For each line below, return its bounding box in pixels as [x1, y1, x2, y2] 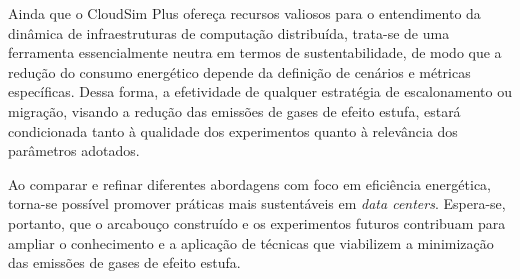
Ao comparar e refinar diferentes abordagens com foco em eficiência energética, [8, 173, 491, 194]
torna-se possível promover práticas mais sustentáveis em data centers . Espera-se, [8, 193, 506, 214]
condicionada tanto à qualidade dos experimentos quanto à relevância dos [8, 120, 458, 141]
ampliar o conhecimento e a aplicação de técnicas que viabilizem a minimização [8, 232, 494, 253]
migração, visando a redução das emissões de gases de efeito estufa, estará [8, 100, 461, 121]
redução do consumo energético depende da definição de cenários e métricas [8, 61, 471, 82]
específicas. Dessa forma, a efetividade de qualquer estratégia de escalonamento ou [8, 81, 512, 102]
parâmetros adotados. [8, 140, 140, 161]
